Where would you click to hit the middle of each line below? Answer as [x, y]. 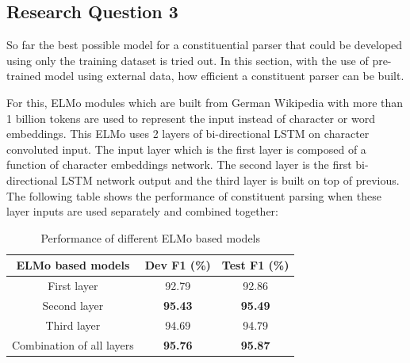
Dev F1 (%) [178, 265]
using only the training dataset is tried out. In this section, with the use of [188, 60]
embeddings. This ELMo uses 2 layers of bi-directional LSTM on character [188, 134]
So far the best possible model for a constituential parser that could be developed [205, 45]
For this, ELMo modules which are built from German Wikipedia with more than [205, 102]
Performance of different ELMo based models [151, 237]
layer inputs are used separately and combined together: [142, 211]
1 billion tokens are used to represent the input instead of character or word [191, 118]
